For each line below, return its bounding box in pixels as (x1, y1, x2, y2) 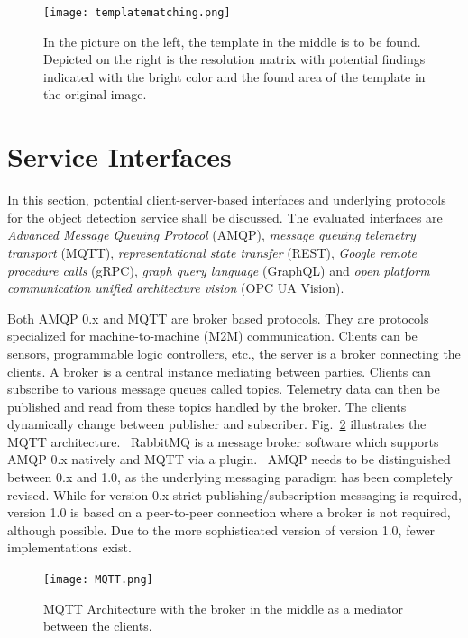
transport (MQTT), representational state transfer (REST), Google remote (7, 242, 418, 261)
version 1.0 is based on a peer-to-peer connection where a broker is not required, (7, 503, 451, 522)
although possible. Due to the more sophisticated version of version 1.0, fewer (7, 520, 436, 539)
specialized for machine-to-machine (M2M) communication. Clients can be (7, 326, 418, 345)
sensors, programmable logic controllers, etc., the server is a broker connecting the (7, 343, 461, 362)
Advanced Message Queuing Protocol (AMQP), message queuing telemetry (7, 225, 416, 244)
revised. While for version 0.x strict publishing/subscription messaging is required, (7, 485, 462, 504)
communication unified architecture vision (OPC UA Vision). (7, 278, 344, 297)
